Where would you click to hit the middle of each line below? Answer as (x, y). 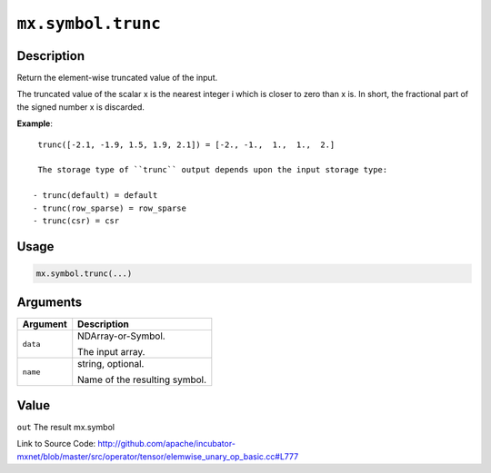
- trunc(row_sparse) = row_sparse (110, 208)
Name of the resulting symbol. (142, 379)
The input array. (111, 352)
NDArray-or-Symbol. (121, 336)
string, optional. (111, 364)
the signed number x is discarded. (81, 107)
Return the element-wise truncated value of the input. (117, 78)
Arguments (50, 303)
